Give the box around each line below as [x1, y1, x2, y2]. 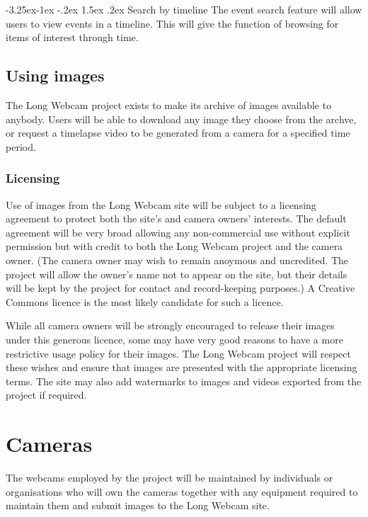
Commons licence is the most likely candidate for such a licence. [6, 294, 284, 309]
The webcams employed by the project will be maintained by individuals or [6, 470, 333, 485]
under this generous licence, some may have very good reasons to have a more [6, 331, 343, 346]
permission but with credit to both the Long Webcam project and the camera [6, 239, 343, 254]
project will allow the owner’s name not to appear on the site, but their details [6, 266, 347, 281]
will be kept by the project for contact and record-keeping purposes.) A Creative [6, 280, 355, 295]
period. [6, 139, 36, 154]
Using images [6, 64, 105, 86]
